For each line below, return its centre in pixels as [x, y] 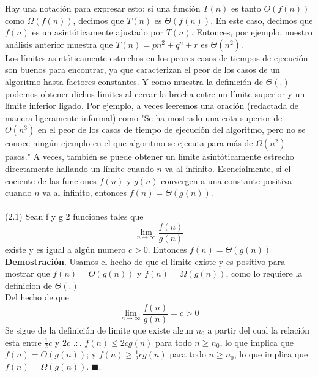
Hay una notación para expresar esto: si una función [103, 8]
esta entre [23, 342]
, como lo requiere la [264, 273]
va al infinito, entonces [85, 192]
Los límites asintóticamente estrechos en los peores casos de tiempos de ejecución [157, 57]
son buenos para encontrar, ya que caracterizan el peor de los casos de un [142, 69]
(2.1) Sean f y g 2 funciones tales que [74, 216]
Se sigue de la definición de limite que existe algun [99, 330]
